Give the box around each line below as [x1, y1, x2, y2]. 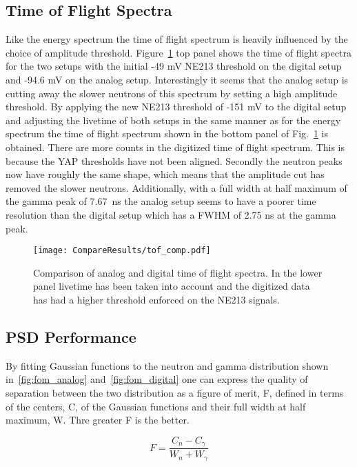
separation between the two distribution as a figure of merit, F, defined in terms [6, 385, 344, 399]
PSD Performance [6, 326, 136, 347]
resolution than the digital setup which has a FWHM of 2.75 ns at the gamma [6, 207, 336, 221]
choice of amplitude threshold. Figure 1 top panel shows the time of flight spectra [6, 45, 351, 59]
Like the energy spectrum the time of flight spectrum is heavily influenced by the [6, 32, 348, 46]
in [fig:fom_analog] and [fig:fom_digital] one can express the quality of [6, 372, 308, 386]
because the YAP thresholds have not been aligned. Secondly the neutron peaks [6, 153, 343, 168]
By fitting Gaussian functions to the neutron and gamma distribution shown [6, 358, 329, 372]
